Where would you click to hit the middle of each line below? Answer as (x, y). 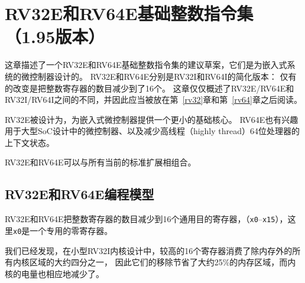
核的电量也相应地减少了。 (54, 273)
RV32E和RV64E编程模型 (80, 194)
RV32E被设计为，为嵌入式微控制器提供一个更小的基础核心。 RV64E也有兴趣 (152, 119)
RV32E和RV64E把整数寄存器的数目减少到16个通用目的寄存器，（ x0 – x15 (140, 219)
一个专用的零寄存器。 (71, 230)
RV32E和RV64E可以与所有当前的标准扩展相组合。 (100, 162)
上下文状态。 (30, 142)
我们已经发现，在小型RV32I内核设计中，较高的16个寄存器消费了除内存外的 (149, 250)
